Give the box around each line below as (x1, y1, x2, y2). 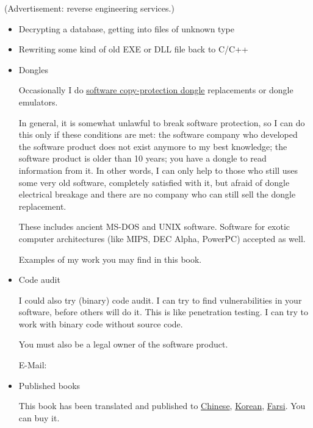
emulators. (18, 95, 58, 108)
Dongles (18, 63, 48, 76)
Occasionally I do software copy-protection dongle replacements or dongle (18, 84, 293, 96)
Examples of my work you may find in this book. (18, 252, 202, 265)
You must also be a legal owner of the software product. (18, 338, 228, 351)
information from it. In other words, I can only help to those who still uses (18, 163, 298, 176)
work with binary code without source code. (18, 317, 183, 330)
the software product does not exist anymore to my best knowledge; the (18, 140, 287, 152)
